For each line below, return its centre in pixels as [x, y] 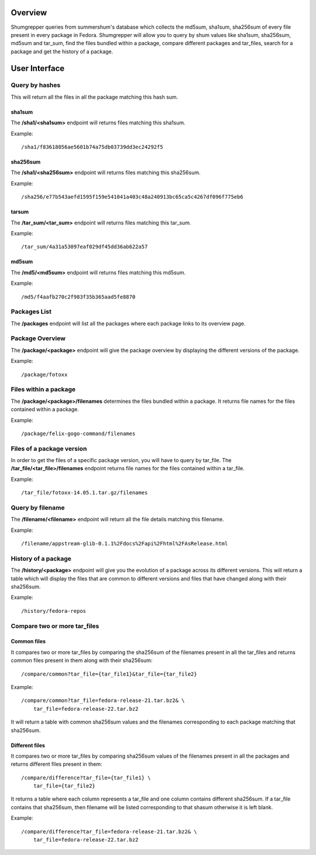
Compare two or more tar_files [55, 626]
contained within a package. [45, 409]
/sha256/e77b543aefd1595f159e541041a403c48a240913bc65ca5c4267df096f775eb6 [132, 197]
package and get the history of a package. [62, 51]
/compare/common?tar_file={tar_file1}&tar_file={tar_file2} [109, 674]
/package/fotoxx [44, 374]
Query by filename [38, 507]
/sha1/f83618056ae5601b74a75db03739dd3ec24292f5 [92, 147]
